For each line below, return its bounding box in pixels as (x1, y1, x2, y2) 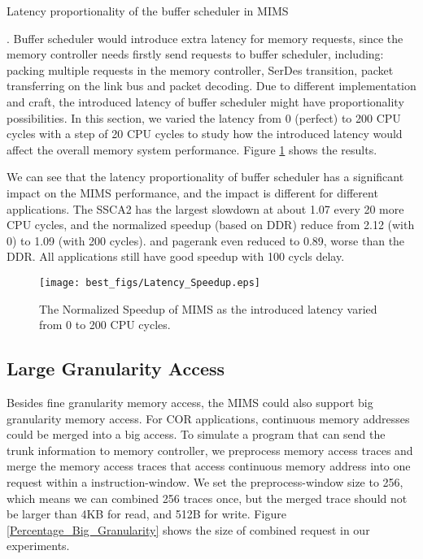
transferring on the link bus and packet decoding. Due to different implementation (7, 77, 416, 94)
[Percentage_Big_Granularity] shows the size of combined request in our (7, 521, 370, 538)
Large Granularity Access (7, 356, 225, 381)
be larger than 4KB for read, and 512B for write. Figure (7, 505, 286, 522)
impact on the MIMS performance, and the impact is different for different (7, 184, 378, 201)
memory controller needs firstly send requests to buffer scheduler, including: (7, 45, 384, 63)
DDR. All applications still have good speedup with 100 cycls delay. (7, 248, 345, 265)
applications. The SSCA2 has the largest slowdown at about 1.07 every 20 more (7, 200, 404, 217)
